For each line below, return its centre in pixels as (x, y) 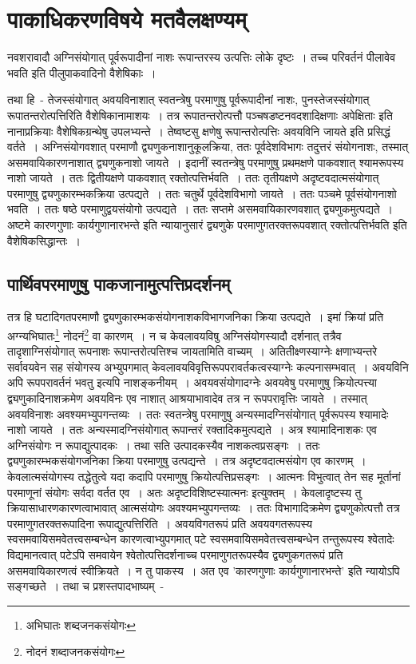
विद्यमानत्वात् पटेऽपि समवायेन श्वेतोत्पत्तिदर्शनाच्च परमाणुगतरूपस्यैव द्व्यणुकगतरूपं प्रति (175, 555)
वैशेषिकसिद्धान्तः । (44, 240)
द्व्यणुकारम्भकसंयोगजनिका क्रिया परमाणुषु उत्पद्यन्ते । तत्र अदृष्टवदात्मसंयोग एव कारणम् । (187, 461)
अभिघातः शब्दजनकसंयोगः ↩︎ (81, 624)
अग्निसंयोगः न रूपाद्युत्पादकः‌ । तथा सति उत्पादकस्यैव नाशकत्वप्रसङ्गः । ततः (164, 445)
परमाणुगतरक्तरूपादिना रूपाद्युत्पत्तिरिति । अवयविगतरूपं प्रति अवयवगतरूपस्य (160, 523)
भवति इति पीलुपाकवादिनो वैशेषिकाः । (82, 72)
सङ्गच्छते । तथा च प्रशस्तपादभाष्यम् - (86, 586)
